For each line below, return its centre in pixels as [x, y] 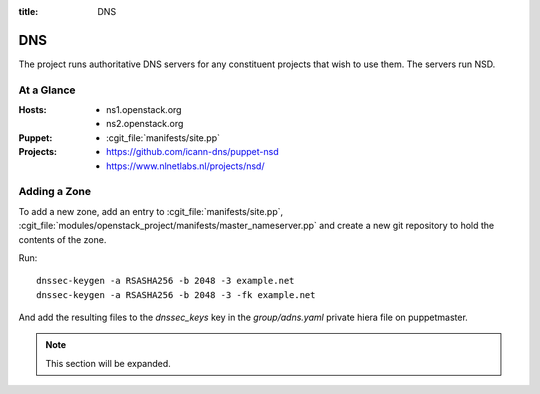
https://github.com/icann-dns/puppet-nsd [192, 152]
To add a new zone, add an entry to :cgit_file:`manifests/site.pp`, [151, 211]
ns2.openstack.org [145, 124]
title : [28, 11]
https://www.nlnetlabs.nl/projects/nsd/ [185, 166]
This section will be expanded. [108, 363]
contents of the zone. [62, 239]
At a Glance [47, 90]
